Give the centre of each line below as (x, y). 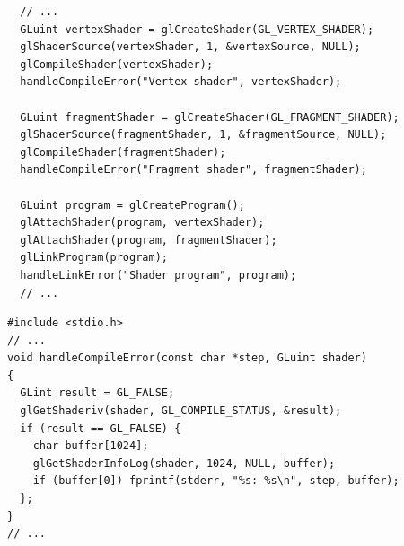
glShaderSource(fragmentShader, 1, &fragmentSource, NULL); (203, 135)
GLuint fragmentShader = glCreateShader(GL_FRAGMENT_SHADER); (210, 117)
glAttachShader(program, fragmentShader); (149, 240)
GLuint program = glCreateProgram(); (132, 205)
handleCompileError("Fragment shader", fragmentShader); (193, 170)
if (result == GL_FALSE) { (101, 428)
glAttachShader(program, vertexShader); (142, 223)
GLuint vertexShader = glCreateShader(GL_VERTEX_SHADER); (197, 29)
